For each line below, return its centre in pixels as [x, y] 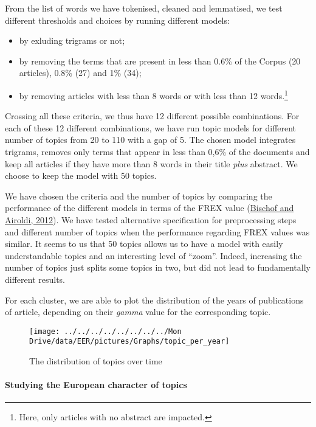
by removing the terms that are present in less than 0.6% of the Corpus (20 [160, 61]
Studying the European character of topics [96, 385]
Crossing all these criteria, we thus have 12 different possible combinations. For [152, 116]
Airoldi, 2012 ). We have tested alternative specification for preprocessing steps [151, 219]
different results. [35, 279]
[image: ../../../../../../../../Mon [105, 331]
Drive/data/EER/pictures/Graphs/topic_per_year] [129, 342]
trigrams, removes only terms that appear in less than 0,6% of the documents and [157, 151]
